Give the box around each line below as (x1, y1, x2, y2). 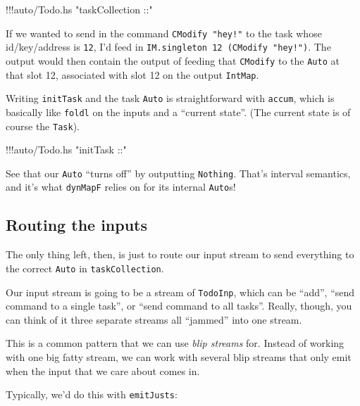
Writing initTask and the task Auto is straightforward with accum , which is (6, 91, 335, 106)
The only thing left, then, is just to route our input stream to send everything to (6, 247, 354, 262)
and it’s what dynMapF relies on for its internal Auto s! (6, 179, 236, 194)
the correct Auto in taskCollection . (6, 260, 164, 275)
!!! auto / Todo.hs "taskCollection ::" (6, 2, 153, 16)
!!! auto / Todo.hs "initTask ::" (6, 142, 127, 157)
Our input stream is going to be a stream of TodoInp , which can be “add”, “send (6, 284, 355, 299)
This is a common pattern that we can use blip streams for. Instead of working (6, 336, 345, 350)
